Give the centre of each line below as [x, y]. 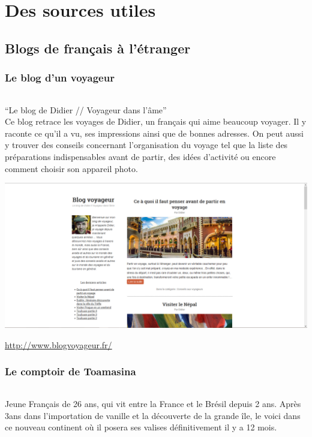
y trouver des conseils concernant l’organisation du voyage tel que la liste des [146, 145]
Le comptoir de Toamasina [70, 371]
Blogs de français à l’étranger [98, 48]
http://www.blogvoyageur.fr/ [58, 344]
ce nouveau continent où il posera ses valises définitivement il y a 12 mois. [141, 427]
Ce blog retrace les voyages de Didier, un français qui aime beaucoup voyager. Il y [156, 121]
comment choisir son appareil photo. [71, 168]
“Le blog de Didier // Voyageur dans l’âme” [86, 109]
